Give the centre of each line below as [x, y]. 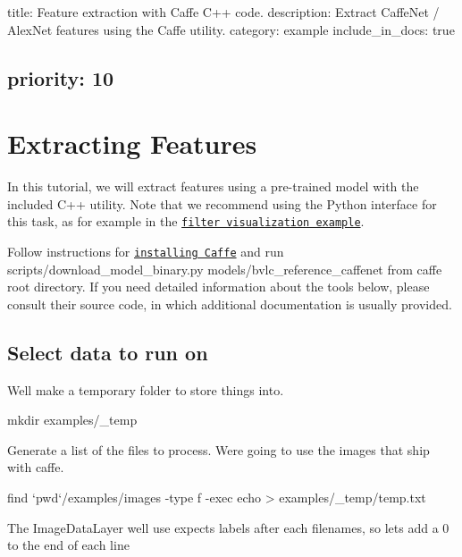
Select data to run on [108, 352]
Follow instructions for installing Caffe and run [146, 251]
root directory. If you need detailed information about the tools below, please [218, 287]
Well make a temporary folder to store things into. [146, 389]
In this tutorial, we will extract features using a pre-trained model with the [213, 186]
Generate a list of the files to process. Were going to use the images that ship [218, 449]
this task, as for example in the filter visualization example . [186, 221]
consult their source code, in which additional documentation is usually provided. [230, 304]
